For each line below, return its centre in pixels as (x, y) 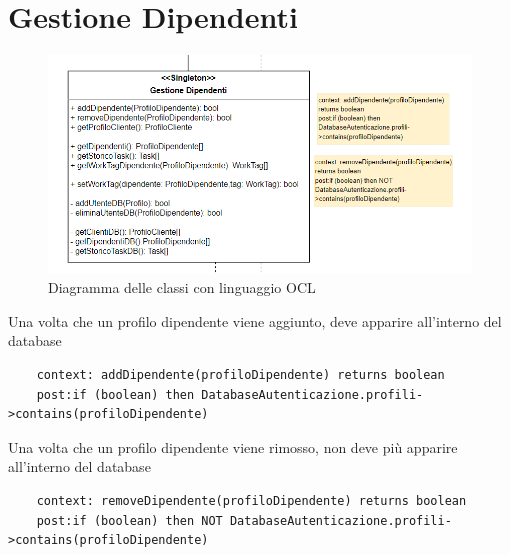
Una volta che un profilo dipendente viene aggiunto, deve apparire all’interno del (255, 320)
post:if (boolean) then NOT (129, 520)
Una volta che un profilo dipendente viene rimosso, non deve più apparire (233, 446)
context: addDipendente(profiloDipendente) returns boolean (240, 375)
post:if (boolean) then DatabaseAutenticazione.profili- (230, 394)
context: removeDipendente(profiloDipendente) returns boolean (251, 500)
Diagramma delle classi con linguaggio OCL (182, 287)
